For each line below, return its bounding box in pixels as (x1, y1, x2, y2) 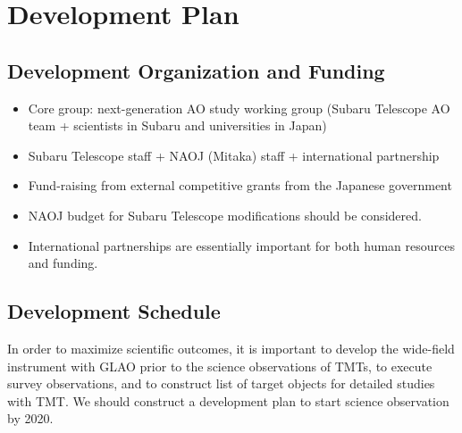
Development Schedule (7, 297, 221, 325)
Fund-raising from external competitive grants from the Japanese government (28, 176, 452, 195)
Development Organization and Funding (7, 56, 385, 84)
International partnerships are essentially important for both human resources (28, 236, 455, 254)
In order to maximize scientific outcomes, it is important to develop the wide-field (7, 338, 455, 357)
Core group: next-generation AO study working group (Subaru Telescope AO (28, 98, 450, 117)
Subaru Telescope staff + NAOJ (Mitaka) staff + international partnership (28, 146, 440, 164)
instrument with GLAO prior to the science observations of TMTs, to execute (7, 356, 433, 375)
